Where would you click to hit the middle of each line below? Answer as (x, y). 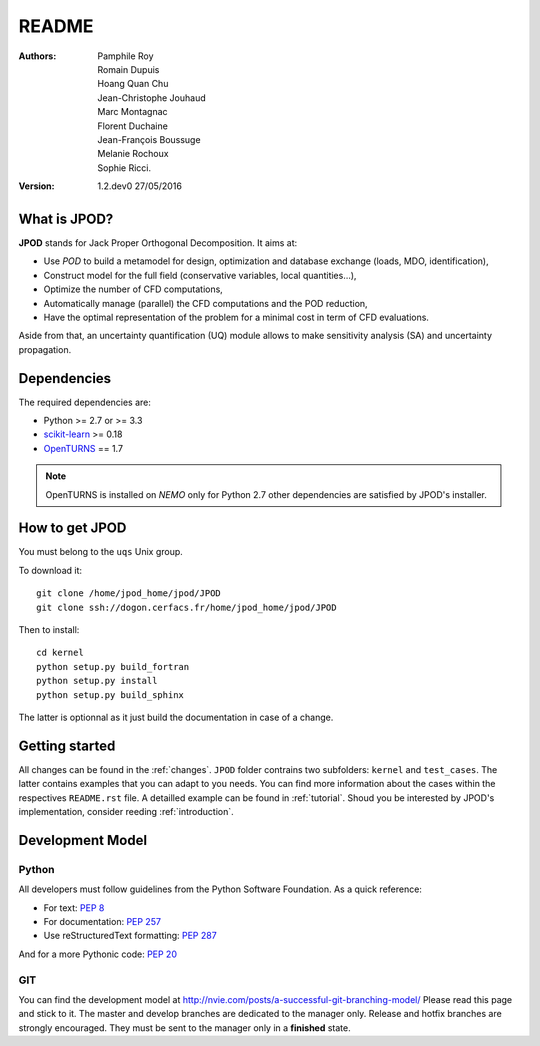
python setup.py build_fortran (113, 666)
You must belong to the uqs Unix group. (101, 552)
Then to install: (49, 630)
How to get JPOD (72, 528)
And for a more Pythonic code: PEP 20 (97, 954)
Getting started (67, 745)
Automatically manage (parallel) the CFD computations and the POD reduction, (206, 303)
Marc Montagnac (133, 112)
